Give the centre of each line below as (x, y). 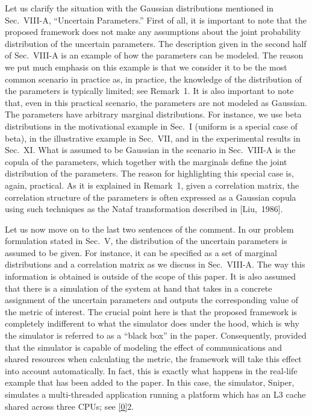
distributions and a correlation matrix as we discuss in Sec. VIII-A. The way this (155, 264)
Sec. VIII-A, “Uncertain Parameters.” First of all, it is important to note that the (156, 20)
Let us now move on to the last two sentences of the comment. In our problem (149, 229)
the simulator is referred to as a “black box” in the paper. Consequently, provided (156, 335)
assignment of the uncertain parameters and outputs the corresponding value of (152, 300)
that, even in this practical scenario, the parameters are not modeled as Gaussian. (156, 102)
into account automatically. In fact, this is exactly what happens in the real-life (151, 370)
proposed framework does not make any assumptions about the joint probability (153, 32)
